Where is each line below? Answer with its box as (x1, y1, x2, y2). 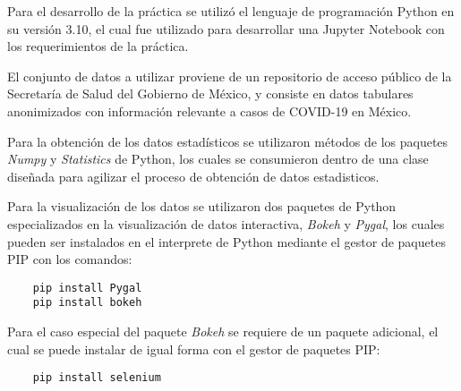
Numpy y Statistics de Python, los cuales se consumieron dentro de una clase (7, 149, 429, 168)
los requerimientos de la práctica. (7, 37, 189, 55)
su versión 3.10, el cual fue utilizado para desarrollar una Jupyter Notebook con (7, 19, 445, 38)
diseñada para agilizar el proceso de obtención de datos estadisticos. (7, 166, 380, 185)
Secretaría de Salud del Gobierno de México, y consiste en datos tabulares (7, 84, 414, 103)
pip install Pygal (32, 281, 142, 294)
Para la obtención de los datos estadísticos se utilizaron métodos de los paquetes (7, 132, 448, 150)
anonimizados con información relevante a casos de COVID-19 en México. (7, 101, 412, 120)
